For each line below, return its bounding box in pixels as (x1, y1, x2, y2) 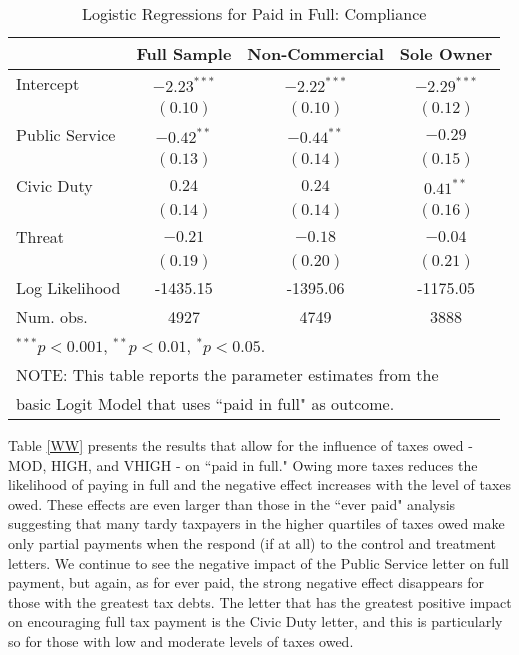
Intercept (16, 72, 80, 95)
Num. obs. (16, 305, 88, 328)
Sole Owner (399, 42, 493, 65)
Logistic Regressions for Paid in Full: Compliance (81, 2, 427, 25)
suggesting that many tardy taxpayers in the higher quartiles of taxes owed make (8, 513, 505, 534)
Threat (16, 225, 65, 248)
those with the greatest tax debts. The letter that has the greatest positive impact (8, 591, 512, 612)
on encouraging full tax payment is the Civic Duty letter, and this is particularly (8, 611, 503, 632)
